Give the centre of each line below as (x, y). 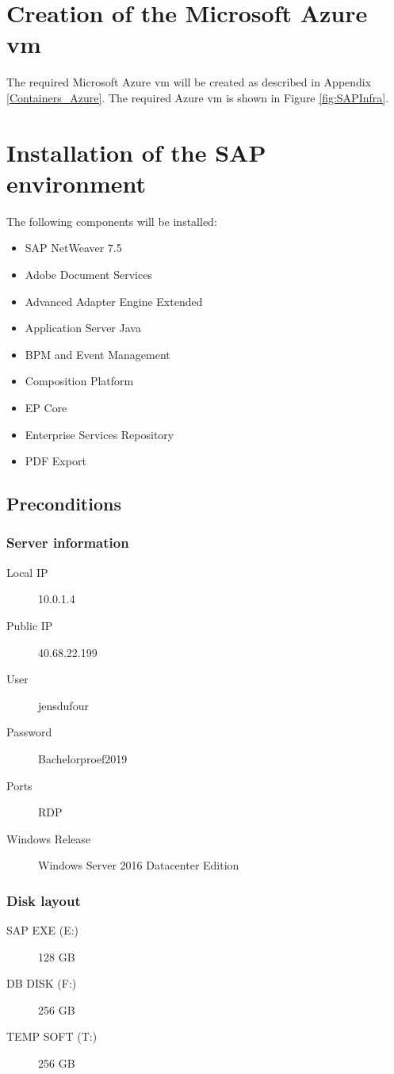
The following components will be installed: (112, 221)
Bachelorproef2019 (83, 758)
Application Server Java (83, 328)
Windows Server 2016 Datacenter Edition (139, 865)
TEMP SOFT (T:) (52, 1036)
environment (77, 183)
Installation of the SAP (136, 152)
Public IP (30, 625)
